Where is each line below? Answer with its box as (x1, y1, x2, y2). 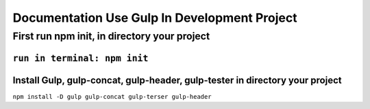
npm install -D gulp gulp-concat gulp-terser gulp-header (12, 93, 212, 100)
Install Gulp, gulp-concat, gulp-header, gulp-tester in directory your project (12, 74, 342, 86)
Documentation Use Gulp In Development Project (12, 10, 297, 25)
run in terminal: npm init (12, 52, 149, 64)
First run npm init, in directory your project (12, 30, 210, 42)
